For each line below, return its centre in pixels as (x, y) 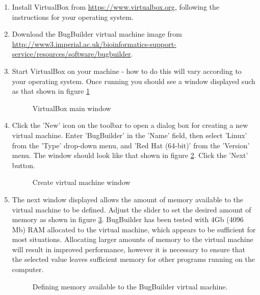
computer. (28, 269)
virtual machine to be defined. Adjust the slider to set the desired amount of (132, 209)
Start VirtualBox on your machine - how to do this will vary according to (127, 71)
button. (23, 165)
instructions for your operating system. (73, 17)
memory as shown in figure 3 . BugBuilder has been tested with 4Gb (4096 (128, 219)
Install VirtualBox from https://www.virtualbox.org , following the (115, 7)
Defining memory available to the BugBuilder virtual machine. (130, 286)
